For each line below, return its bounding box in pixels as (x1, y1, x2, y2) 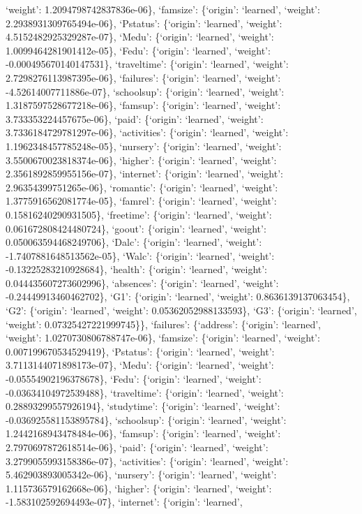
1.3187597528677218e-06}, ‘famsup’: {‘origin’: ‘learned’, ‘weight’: (6, 98, 281, 112)
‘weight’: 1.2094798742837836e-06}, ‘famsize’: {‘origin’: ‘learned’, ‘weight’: (6, 2, 320, 16)
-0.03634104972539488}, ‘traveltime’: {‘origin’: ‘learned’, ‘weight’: (6, 385, 284, 399)
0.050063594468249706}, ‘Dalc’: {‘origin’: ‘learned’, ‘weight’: (6, 235, 262, 249)
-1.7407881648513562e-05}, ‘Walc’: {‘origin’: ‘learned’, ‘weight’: (6, 248, 275, 263)
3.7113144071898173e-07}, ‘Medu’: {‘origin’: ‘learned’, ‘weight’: (6, 358, 274, 372)
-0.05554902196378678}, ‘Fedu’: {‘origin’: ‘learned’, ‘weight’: (6, 372, 262, 386)
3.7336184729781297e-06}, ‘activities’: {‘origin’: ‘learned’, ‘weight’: (6, 125, 289, 140)
